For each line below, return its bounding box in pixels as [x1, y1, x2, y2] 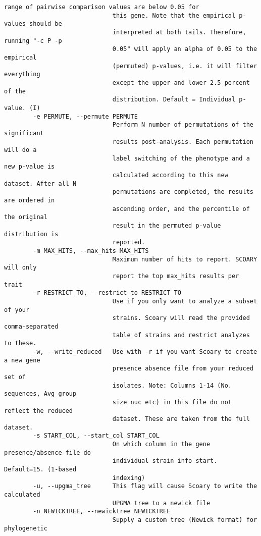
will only [4, 264, 37, 272]
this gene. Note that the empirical [112, 12, 236, 19]
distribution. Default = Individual [112, 96, 236, 103]
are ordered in [4, 197, 55, 204]
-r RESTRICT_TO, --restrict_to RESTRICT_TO [33, 289, 181, 297]
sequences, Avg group [4, 390, 77, 398]
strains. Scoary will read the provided [112, 314, 250, 322]
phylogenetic [4, 524, 47, 532]
